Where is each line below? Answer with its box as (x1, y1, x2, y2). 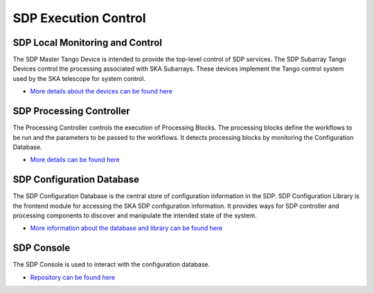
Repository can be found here (30, 273, 116, 281)
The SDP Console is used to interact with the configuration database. (12, 260, 211, 269)
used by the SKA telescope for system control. (12, 74, 145, 82)
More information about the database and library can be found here (30, 224, 223, 232)
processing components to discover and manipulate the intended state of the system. (12, 211, 257, 220)
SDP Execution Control (12, 10, 146, 26)
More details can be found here (30, 156, 121, 164)
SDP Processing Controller (12, 105, 130, 117)
